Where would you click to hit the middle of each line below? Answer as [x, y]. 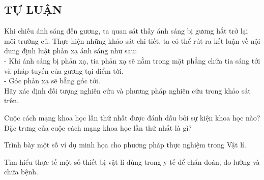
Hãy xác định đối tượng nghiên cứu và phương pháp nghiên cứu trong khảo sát [127, 90]
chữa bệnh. [21, 172]
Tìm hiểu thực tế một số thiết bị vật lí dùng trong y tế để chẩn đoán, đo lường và [132, 161]
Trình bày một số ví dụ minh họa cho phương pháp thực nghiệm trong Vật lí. [125, 145]
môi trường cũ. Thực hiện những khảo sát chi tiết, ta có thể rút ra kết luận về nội [132, 40]
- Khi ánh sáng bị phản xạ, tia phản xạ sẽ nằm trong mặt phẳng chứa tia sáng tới [132, 60]
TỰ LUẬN [33, 9]
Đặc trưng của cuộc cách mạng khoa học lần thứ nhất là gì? [98, 127]
